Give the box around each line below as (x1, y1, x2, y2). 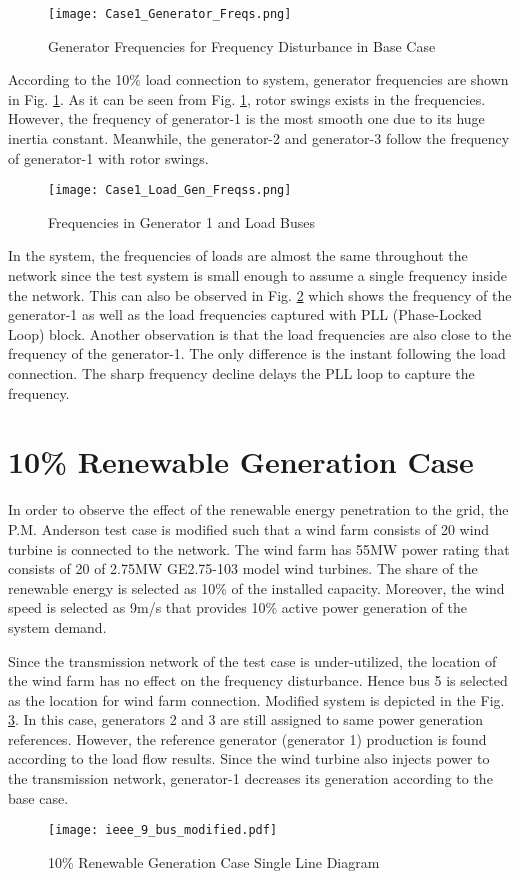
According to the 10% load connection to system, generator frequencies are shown (8, 69, 509, 90)
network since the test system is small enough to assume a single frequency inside (8, 265, 507, 286)
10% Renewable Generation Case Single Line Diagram (48, 851, 380, 872)
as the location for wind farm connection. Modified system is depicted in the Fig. (8, 689, 505, 710)
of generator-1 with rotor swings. (8, 147, 209, 168)
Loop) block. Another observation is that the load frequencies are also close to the (8, 323, 512, 344)
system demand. (8, 616, 107, 637)
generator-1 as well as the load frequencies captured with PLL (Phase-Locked (8, 304, 482, 325)
